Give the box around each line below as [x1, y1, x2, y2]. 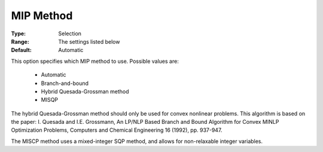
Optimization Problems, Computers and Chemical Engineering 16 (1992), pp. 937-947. [11, 126, 223, 134]
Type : [11, 30, 26, 37]
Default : [11, 47, 32, 54]
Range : [11, 38, 29, 45]
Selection [58, 30, 82, 37]
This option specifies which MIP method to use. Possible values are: [11, 57, 179, 65]
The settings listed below [58, 38, 120, 45]
